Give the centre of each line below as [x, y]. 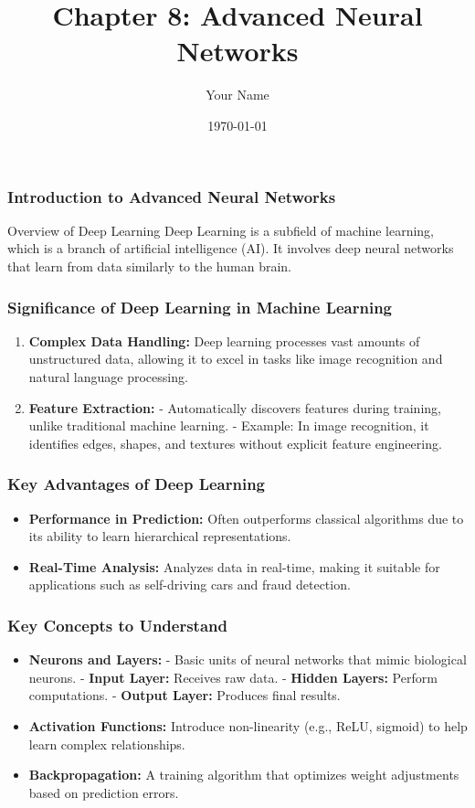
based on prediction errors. [104, 792]
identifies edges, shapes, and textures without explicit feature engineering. [235, 443]
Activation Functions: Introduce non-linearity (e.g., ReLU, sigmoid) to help [248, 725]
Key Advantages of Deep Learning [137, 484]
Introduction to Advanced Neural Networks [172, 196]
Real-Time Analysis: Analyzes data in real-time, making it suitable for [234, 566]
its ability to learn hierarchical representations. [160, 536]
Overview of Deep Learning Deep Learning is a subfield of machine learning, [221, 230]
